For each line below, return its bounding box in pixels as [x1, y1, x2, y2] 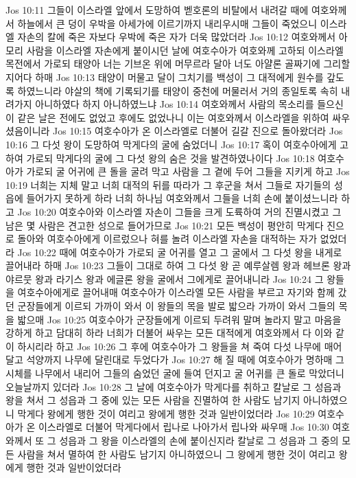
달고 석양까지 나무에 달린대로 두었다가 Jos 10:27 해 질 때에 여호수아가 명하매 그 [5, 352, 344, 367]
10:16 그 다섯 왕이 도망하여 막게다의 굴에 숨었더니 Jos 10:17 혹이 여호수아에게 [5, 137, 337, 151]
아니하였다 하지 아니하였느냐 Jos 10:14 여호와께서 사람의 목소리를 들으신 [35, 97, 344, 111]
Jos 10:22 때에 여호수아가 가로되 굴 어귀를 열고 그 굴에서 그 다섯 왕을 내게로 [17, 244, 342, 259]
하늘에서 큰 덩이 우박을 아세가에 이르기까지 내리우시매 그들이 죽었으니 [17, 16, 318, 30]
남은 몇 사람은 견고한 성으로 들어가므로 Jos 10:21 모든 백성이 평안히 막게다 [5, 218, 324, 232]
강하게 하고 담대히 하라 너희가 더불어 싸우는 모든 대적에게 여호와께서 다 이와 [5, 326, 333, 340]
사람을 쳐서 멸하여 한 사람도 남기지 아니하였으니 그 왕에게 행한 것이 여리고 [17, 446, 335, 461]
